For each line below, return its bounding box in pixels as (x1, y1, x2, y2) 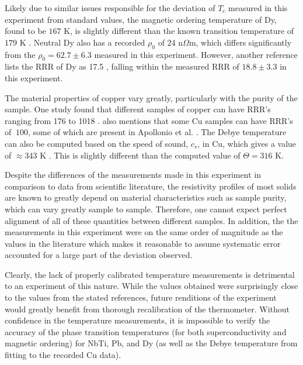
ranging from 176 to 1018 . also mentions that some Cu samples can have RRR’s (5, 114, 293, 126)
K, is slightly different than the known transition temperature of (64, 25, 294, 37)
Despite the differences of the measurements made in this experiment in (5, 168, 261, 181)
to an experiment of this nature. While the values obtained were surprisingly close (5, 280, 298, 292)
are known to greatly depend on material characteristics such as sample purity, (5, 191, 287, 204)
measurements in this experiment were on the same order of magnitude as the (5, 226, 283, 238)
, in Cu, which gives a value (197, 137, 297, 149)
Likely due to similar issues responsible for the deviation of (5, 2, 215, 13)
